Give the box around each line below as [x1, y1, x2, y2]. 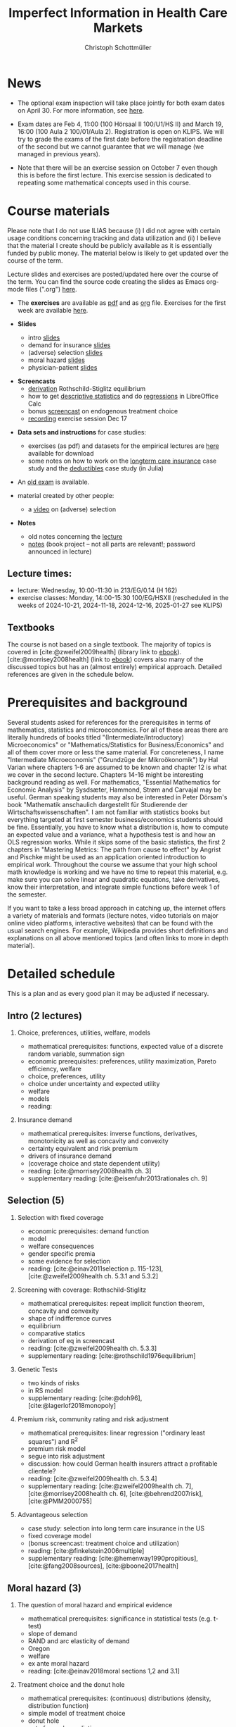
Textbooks [7, 621, 55, 633]
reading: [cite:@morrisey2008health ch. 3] [27, 1166, 152, 1175]
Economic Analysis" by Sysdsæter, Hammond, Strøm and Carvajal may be [7, 785, 222, 794]
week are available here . [17, 306, 88, 314]
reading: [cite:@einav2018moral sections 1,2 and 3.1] [27, 1667, 181, 1676]
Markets [93, 20, 143, 36]
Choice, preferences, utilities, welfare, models [17, 1028, 151, 1037]
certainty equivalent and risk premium [27, 1144, 138, 1152]
